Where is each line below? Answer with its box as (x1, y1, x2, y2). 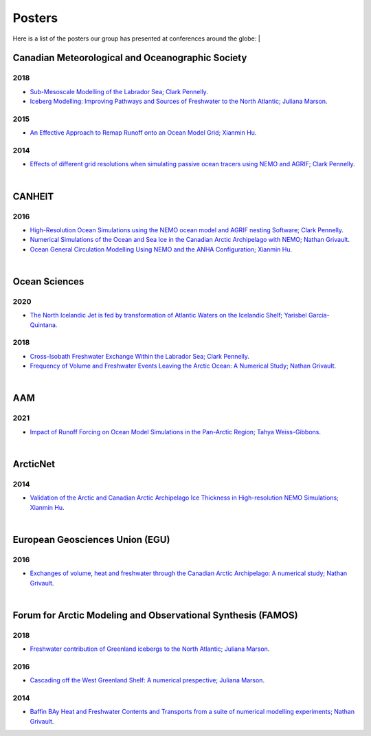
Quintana (30, 320, 56, 329)
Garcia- (308, 311, 330, 320)
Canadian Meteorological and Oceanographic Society (12, 52, 247, 64)
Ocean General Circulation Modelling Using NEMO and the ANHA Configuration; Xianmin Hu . (30, 245, 293, 254)
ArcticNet (12, 458, 56, 470)
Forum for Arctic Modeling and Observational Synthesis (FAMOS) (12, 609, 298, 621)
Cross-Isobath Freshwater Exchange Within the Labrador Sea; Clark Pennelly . (30, 352, 250, 360)
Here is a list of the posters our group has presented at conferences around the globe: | (12, 34, 260, 43)
